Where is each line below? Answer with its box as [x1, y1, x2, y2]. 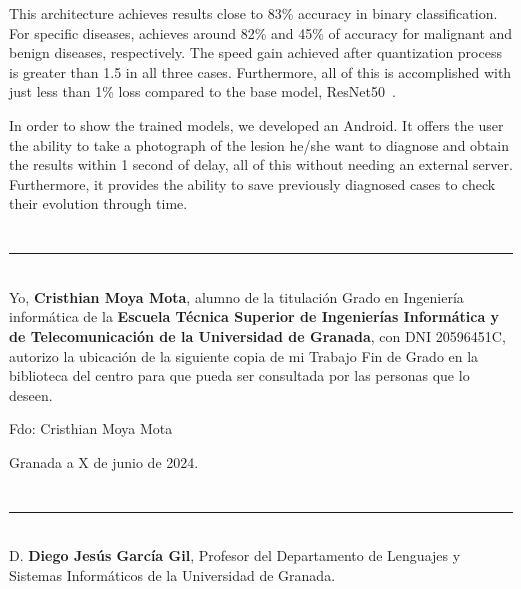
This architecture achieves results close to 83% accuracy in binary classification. [9, 3, 498, 23]
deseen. [9, 384, 53, 405]
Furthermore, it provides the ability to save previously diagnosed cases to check [9, 173, 496, 194]
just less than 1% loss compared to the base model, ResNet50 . [9, 81, 396, 102]
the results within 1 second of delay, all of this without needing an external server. [9, 154, 513, 175]
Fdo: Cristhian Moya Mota [9, 418, 173, 439]
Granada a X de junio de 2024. [9, 451, 199, 472]
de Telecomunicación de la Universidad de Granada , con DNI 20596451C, [9, 325, 506, 346]
